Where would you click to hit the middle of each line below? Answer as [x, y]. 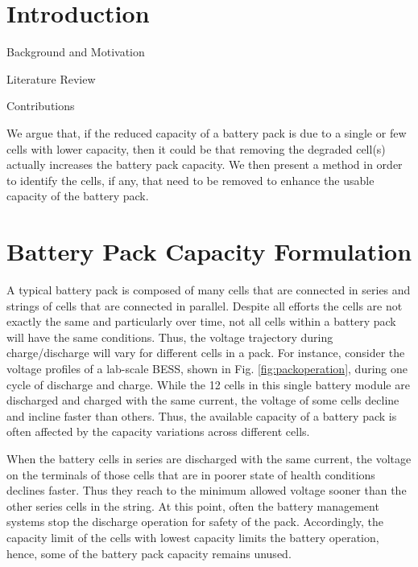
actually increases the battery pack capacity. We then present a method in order [205, 164]
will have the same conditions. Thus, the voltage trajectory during [170, 337]
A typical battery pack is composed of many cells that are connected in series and [209, 290]
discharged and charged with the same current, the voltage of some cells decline [203, 400]
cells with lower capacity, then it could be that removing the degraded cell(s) [196, 148]
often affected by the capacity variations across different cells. [158, 431]
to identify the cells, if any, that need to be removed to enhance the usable [190, 180]
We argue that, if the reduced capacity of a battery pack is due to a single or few [207, 132]
